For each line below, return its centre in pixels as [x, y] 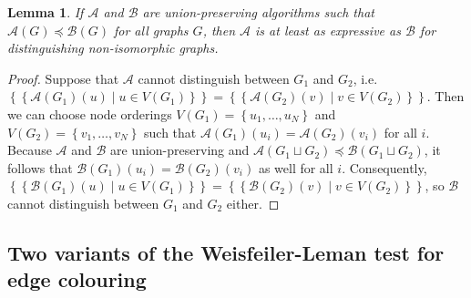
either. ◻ [253, 203]
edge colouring [77, 279]
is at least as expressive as [328, 30]
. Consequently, [384, 167]
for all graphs [151, 30]
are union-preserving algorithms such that [258, 12]
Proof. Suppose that [63, 78]
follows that [40, 167]
